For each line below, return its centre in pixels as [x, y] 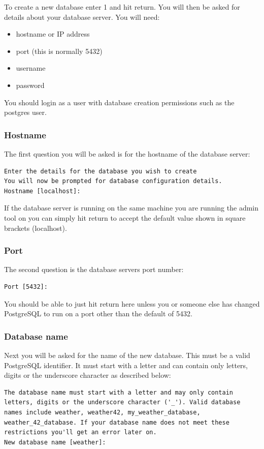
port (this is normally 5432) [59, 51]
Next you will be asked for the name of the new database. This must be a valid [127, 355]
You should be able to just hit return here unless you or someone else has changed [132, 303]
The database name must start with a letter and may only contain [119, 392]
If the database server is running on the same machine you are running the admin [131, 208]
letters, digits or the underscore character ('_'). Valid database [122, 402]
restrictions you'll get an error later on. [80, 432]
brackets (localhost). [36, 228]
